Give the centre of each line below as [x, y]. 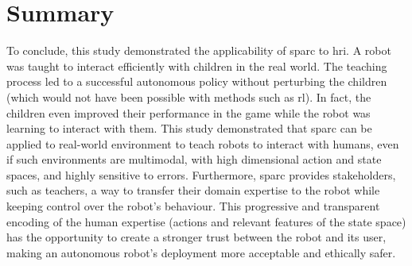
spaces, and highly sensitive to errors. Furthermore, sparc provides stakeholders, [201, 174]
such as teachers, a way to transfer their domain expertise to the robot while [193, 190]
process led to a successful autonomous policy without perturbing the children [197, 81]
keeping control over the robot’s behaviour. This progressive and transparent [193, 206]
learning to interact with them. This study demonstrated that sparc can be [189, 128]
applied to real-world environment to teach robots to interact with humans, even [203, 143]
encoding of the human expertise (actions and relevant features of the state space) [206, 221]
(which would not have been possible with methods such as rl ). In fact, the [189, 96]
